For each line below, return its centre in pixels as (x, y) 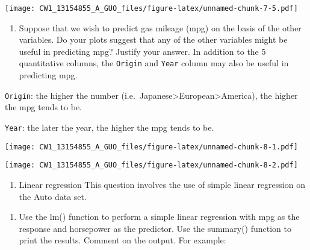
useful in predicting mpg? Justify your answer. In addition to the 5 (142, 51)
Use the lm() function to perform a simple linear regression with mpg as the (159, 217)
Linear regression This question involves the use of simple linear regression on (162, 184)
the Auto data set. (53, 196)
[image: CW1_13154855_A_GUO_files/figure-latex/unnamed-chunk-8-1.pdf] (151, 147)
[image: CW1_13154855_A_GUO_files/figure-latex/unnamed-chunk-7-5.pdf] (151, 8)
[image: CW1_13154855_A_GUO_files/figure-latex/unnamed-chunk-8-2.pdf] (151, 165)
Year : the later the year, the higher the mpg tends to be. (110, 127)
